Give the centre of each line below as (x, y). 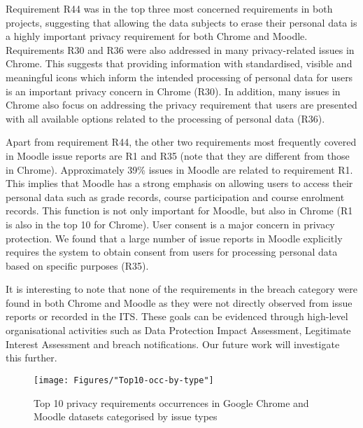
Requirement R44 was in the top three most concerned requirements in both (169, 8)
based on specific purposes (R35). (77, 265)
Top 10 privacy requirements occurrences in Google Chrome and (171, 402)
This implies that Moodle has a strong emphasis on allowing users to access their (179, 183)
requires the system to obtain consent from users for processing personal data (172, 252)
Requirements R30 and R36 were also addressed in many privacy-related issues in (180, 49)
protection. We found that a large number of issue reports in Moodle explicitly (174, 238)
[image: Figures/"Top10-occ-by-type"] (124, 380)
